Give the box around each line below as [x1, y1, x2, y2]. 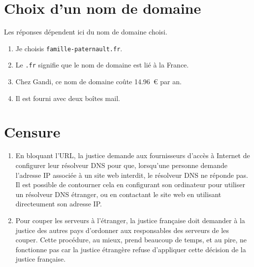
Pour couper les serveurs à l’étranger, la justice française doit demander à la [15, 215, 245, 225]
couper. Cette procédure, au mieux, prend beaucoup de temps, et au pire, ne [15, 234, 247, 245]
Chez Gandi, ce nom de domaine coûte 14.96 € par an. [15, 76, 182, 87]
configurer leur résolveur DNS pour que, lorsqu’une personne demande [15, 160, 227, 170]
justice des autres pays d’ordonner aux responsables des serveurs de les [15, 225, 229, 235]
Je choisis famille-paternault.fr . [15, 43, 123, 53]
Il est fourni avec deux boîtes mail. [15, 93, 120, 103]
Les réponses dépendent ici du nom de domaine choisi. [4, 27, 167, 37]
